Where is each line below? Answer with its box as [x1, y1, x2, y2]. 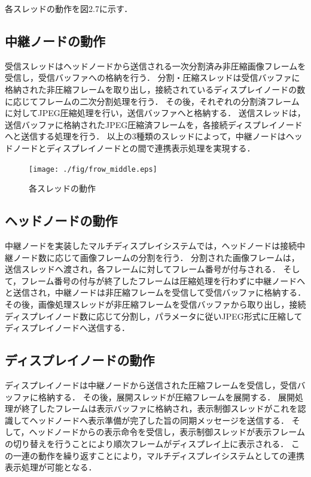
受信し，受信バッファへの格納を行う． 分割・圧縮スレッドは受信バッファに [5, 71, 300, 84]
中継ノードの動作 [5, 31, 105, 50]
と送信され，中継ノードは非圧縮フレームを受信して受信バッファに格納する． [5, 286, 306, 299]
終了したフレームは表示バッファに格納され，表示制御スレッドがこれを [21, 402, 298, 415]
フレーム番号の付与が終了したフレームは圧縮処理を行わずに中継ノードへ [21, 274, 306, 287]
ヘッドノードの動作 [5, 211, 118, 230]
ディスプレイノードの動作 [5, 351, 155, 369]
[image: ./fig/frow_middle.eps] [29, 165, 157, 174]
